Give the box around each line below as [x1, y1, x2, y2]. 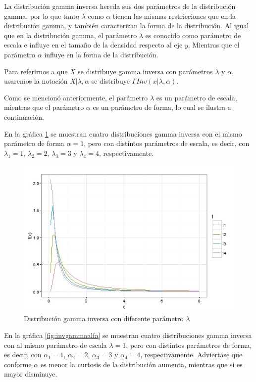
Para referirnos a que [4, 66, 68, 76]
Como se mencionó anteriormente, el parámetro [4, 92, 148, 102]
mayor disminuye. [4, 369, 57, 379]
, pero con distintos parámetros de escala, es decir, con [84, 138, 250, 148]
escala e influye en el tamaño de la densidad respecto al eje [4, 40, 183, 50]
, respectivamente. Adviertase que [140, 349, 243, 360]
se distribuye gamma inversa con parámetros [78, 66, 213, 76]
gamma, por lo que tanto [4, 10, 80, 21]
